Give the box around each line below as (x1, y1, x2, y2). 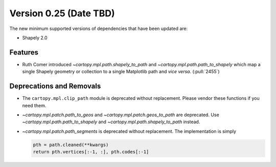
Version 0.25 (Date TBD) (9, 8, 115, 19)
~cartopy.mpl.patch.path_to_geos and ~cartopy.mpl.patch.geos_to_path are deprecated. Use (22, 112, 219, 118)
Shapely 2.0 (22, 35, 48, 41)
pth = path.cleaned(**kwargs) (33, 142, 109, 148)
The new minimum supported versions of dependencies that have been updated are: (9, 25, 188, 32)
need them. (22, 102, 47, 108)
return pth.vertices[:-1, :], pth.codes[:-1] (33, 149, 149, 155)
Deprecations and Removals (9, 82, 101, 91)
